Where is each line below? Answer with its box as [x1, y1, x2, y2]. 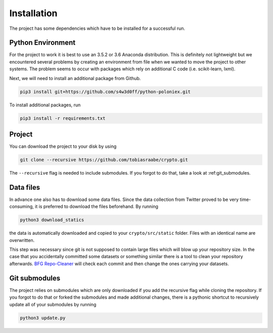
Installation [9, 8, 58, 19]
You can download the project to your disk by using [9, 143, 117, 149]
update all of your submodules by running [9, 301, 97, 307]
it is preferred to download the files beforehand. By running [34, 203, 159, 210]
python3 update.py [20, 315, 66, 321]
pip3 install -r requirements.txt [20, 115, 106, 121]
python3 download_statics [20, 217, 84, 223]
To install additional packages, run [9, 102, 81, 108]
